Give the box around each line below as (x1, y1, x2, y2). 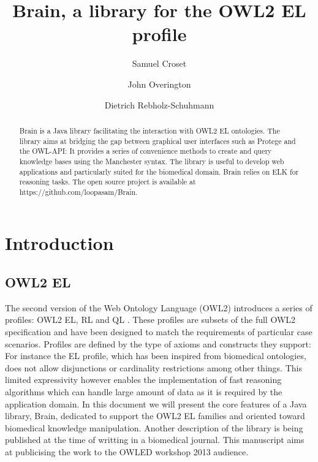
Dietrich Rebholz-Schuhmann (104, 98, 214, 111)
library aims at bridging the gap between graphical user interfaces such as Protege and (19, 135, 296, 146)
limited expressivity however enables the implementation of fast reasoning (5, 373, 282, 386)
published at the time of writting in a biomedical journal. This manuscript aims (5, 433, 305, 446)
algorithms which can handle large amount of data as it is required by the (5, 385, 282, 398)
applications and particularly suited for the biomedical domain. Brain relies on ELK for (19, 166, 299, 176)
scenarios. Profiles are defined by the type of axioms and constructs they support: (5, 337, 311, 350)
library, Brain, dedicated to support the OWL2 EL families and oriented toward (5, 409, 305, 422)
